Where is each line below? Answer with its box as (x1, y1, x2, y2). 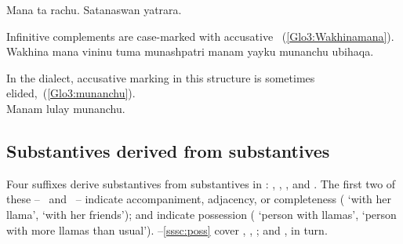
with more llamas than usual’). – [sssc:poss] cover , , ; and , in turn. (6, 221, 328, 238)
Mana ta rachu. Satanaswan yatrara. (6, 2, 182, 17)
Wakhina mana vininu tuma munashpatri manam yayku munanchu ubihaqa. (6, 43, 374, 60)
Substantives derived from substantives (6, 138, 330, 162)
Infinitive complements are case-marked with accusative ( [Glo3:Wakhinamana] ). (6, 27, 394, 44)
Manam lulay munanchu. (6, 100, 125, 116)
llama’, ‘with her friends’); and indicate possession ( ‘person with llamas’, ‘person (6, 206, 397, 222)
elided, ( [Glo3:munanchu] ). (6, 85, 136, 101)
